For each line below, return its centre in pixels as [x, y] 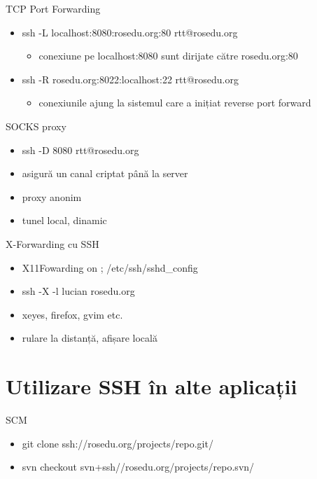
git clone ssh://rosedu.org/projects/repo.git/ [118, 443]
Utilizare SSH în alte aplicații [152, 386]
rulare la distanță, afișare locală [90, 338]
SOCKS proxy [36, 126]
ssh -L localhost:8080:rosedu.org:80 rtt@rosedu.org [130, 32]
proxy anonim [52, 196]
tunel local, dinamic [64, 220]
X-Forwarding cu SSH [52, 243]
